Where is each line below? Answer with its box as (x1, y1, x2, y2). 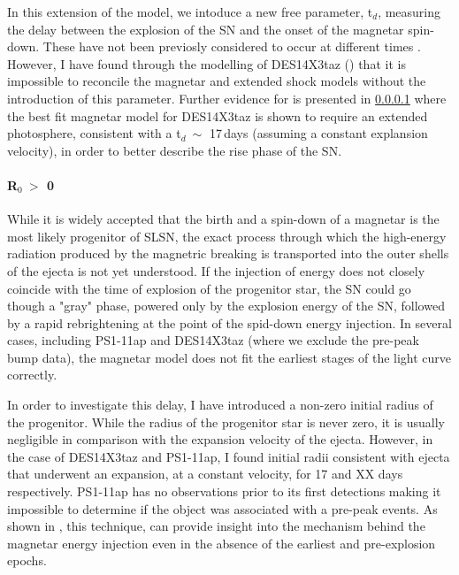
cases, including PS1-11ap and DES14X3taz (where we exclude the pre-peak (7, 331, 419, 349)
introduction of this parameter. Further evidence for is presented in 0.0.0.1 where (7, 88, 447, 107)
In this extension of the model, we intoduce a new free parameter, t (7, 3, 373, 20)
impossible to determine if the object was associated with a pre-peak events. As (7, 499, 438, 517)
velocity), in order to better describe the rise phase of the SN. (7, 141, 342, 159)
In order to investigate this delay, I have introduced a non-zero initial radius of (7, 395, 433, 414)
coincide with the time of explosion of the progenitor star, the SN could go (7, 279, 411, 297)
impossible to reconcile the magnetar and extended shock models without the (7, 72, 426, 90)
